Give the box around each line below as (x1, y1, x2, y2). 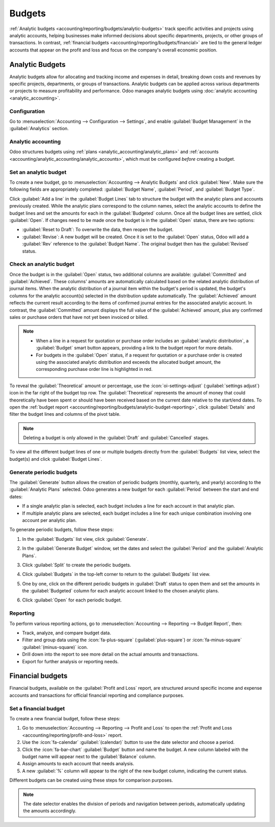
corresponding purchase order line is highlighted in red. (36, 366, 153, 372)
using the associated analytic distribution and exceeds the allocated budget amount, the (36, 359, 221, 365)
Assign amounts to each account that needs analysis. (22, 761, 134, 767)
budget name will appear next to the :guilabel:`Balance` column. (22, 753, 156, 760)
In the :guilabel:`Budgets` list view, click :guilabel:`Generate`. (22, 536, 149, 542)
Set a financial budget (9, 705, 65, 712)
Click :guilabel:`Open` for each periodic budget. (22, 597, 122, 603)
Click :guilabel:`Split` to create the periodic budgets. (22, 562, 131, 568)
